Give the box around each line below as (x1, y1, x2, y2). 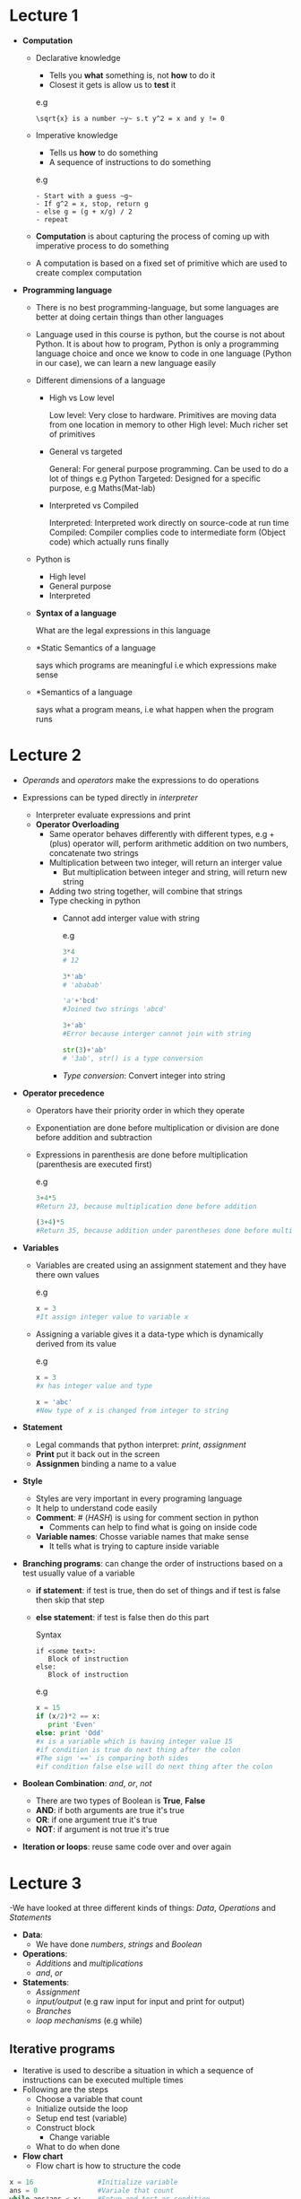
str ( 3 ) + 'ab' (62, 1045, 107, 1054)
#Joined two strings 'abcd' (62, 1005, 168, 1014)
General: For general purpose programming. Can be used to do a (48, 463, 288, 474)
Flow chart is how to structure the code (35, 2160, 181, 2171)
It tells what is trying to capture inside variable (48, 1540, 219, 1552)
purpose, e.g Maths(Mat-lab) (48, 482, 156, 493)
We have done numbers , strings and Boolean (35, 1939, 202, 1950)
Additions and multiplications (35, 1958, 143, 1969)
